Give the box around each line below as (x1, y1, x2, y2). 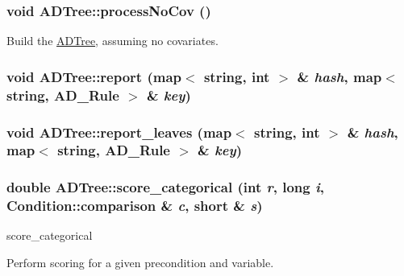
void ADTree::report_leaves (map (6, 122, 232, 142)
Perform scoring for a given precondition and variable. (6, 254, 274, 271)
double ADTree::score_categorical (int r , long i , (6, 177, 325, 197)
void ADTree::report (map (6, 66, 182, 86)
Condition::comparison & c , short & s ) (6, 196, 263, 216)
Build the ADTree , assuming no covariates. (6, 32, 219, 49)
